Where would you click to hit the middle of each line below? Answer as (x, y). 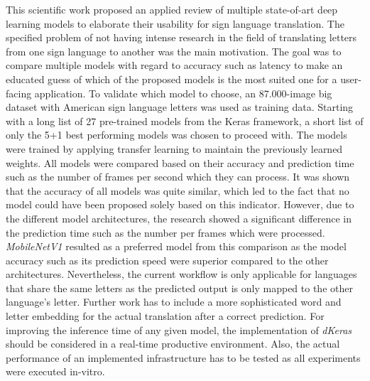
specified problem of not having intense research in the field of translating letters (181, 37)
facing (19, 93)
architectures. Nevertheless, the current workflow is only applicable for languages (181, 274)
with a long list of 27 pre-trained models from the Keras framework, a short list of (185, 120)
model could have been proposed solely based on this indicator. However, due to (180, 204)
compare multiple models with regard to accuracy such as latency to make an (174, 65)
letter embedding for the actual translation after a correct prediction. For (165, 316)
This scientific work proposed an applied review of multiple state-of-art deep (172, 9)
